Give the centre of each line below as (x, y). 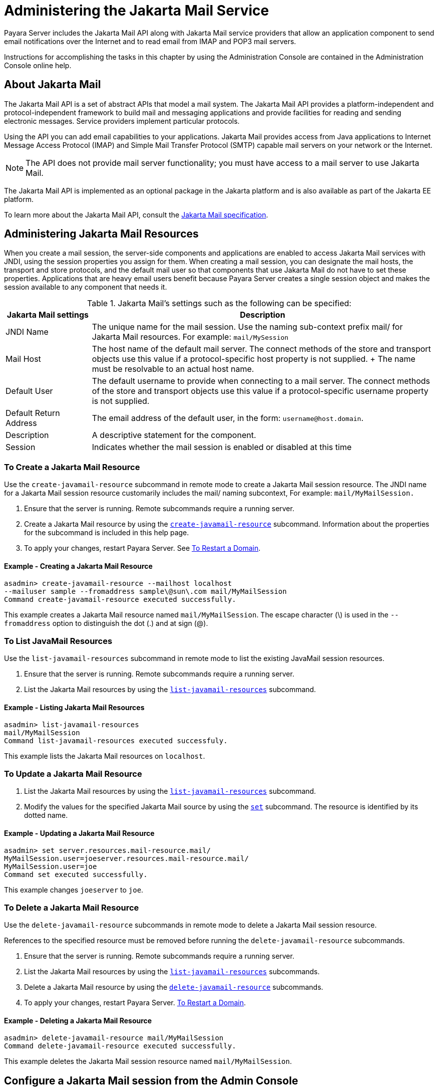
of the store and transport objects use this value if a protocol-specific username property (260, 391)
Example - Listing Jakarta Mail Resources (74, 707)
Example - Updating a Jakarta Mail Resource (79, 833)
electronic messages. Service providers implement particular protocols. (122, 121)
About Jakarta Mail (53, 85)
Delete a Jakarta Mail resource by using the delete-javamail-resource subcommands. (174, 987)
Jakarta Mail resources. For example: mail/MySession (190, 337)
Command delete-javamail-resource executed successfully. (120, 1046)
